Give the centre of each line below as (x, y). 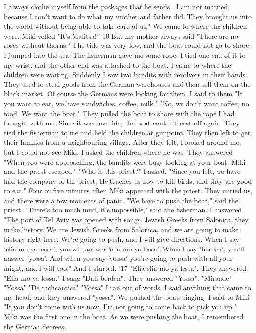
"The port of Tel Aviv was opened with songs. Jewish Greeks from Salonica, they (126, 220)
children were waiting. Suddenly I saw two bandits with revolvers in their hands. (126, 74)
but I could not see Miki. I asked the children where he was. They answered (118, 151)
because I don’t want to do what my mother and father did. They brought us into (128, 16)
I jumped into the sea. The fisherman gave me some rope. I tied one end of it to (125, 55)
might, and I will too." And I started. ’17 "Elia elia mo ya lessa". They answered (125, 268)
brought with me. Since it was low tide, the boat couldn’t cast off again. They (122, 123)
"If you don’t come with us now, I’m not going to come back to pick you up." (120, 307)
